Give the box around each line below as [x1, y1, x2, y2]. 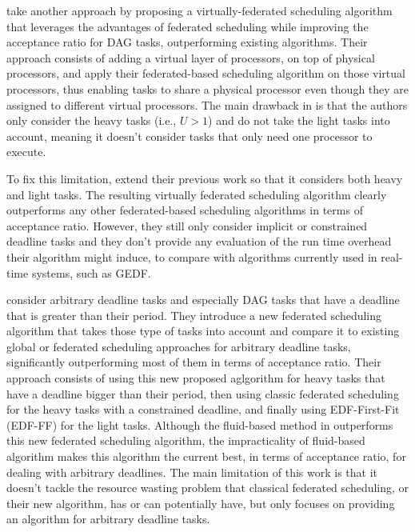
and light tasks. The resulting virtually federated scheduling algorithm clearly [6, 186, 387, 202]
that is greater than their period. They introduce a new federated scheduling [6, 306, 382, 323]
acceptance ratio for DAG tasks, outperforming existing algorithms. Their [6, 34, 368, 50]
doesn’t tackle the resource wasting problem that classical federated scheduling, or [6, 479, 409, 496]
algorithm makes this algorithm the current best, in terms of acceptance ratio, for [6, 448, 406, 465]
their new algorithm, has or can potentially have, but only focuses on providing [6, 494, 395, 511]
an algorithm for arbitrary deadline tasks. [6, 510, 210, 527]
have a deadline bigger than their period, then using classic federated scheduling [6, 385, 399, 402]
